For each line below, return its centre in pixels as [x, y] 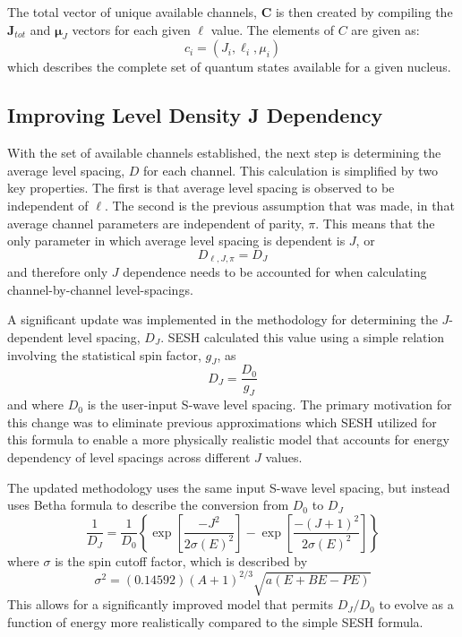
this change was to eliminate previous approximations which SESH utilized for [222, 422]
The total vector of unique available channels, [132, 12]
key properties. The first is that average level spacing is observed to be [201, 188]
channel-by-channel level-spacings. [100, 289]
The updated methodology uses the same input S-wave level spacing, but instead [229, 487]
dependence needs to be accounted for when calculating [275, 272]
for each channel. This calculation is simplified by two [291, 170]
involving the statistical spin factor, [104, 354]
